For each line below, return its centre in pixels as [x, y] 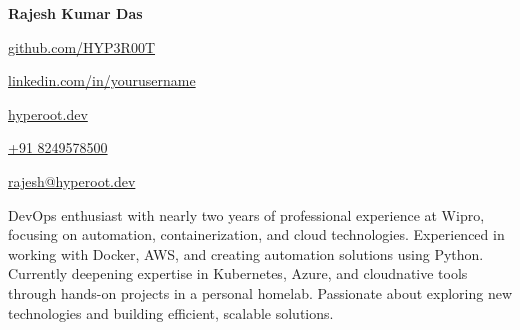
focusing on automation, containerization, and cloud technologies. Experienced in [256, 234]
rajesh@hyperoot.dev [72, 180]
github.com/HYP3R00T [82, 46]
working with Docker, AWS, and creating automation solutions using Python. [246, 253]
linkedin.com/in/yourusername [102, 80]
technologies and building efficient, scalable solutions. [171, 312]
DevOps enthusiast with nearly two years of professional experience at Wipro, [246, 214]
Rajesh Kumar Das [75, 13]
